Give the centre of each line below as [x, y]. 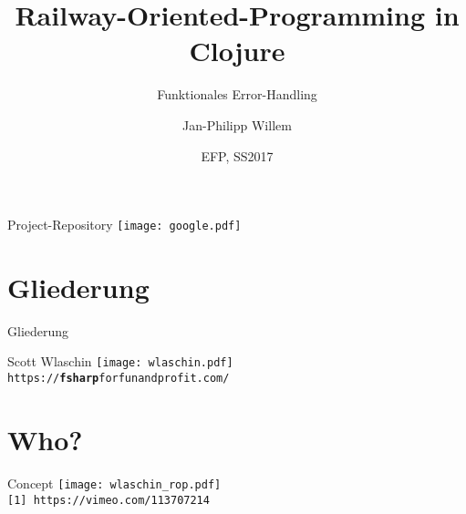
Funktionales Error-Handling [237, 94]
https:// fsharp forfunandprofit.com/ [119, 379]
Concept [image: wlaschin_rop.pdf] [114, 483]
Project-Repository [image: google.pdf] [124, 225]
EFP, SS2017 [237, 155]
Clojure [237, 51]
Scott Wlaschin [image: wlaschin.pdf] [120, 361]
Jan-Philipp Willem [237, 124]
